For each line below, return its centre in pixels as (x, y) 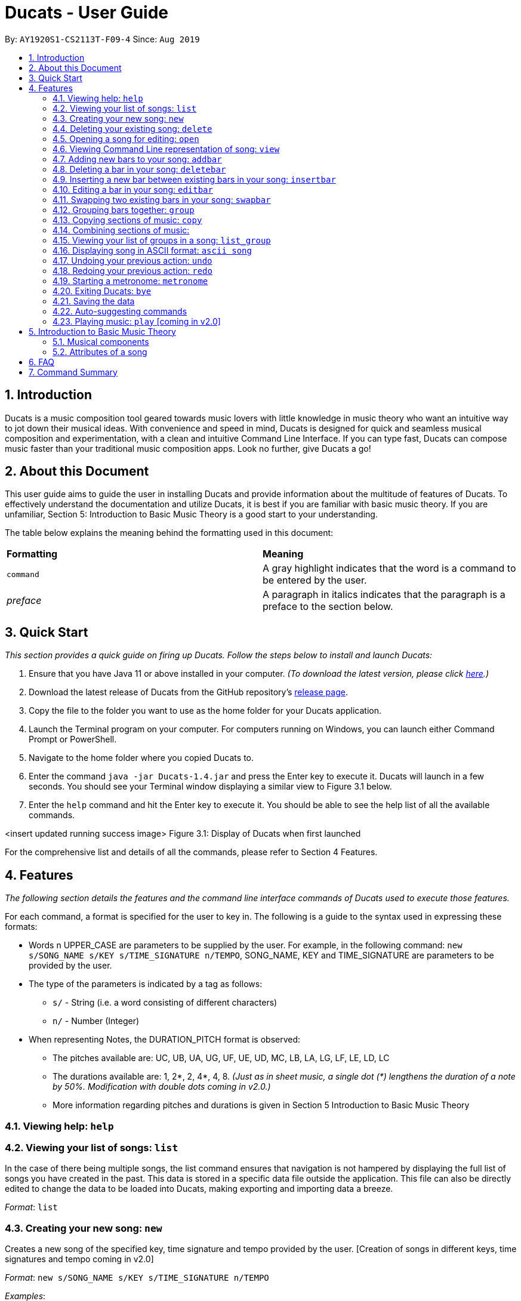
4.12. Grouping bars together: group (124, 209)
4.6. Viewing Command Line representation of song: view (166, 149)
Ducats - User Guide (87, 13)
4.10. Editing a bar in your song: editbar (133, 189)
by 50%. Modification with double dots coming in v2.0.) (162, 1087)
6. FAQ (42, 362)
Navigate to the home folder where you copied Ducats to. (141, 758)
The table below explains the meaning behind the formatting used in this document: (169, 533)
